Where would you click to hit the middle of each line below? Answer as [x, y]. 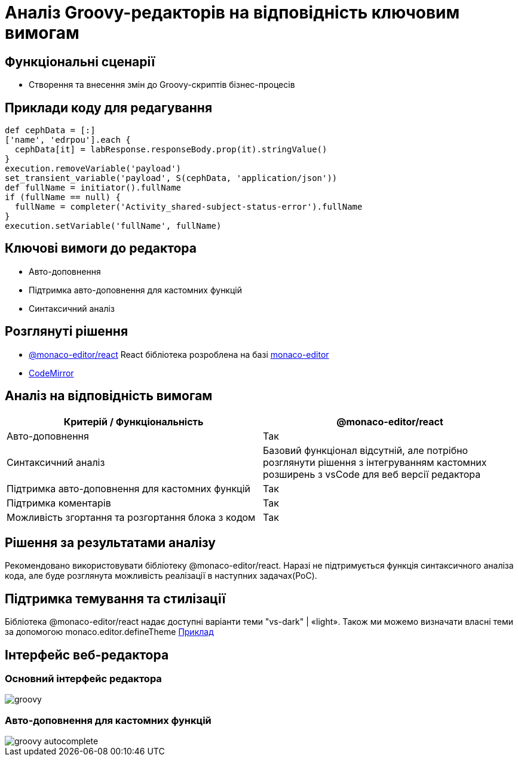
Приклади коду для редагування [109, 108]
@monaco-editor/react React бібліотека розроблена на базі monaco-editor [179, 354]
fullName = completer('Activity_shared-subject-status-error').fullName [188, 207]
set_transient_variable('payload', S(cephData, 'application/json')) [171, 178]
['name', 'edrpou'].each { [68, 140]
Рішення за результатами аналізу [111, 542]
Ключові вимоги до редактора [101, 248]
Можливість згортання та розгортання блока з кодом [131, 517]
